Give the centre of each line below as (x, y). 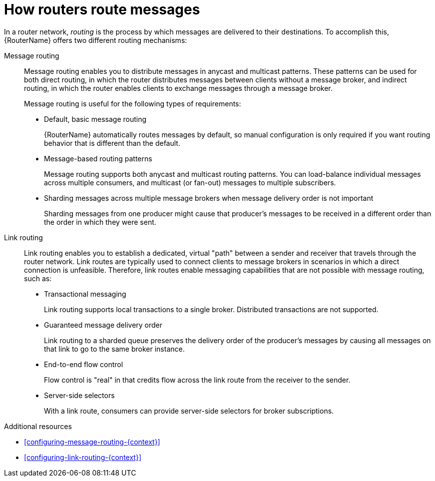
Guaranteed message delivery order (103, 325)
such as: (38, 278)
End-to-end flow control (84, 364)
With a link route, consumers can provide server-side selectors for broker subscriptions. (189, 411)
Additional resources (38, 426)
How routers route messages (102, 9)
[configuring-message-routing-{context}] (92, 442)
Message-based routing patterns (98, 158)
